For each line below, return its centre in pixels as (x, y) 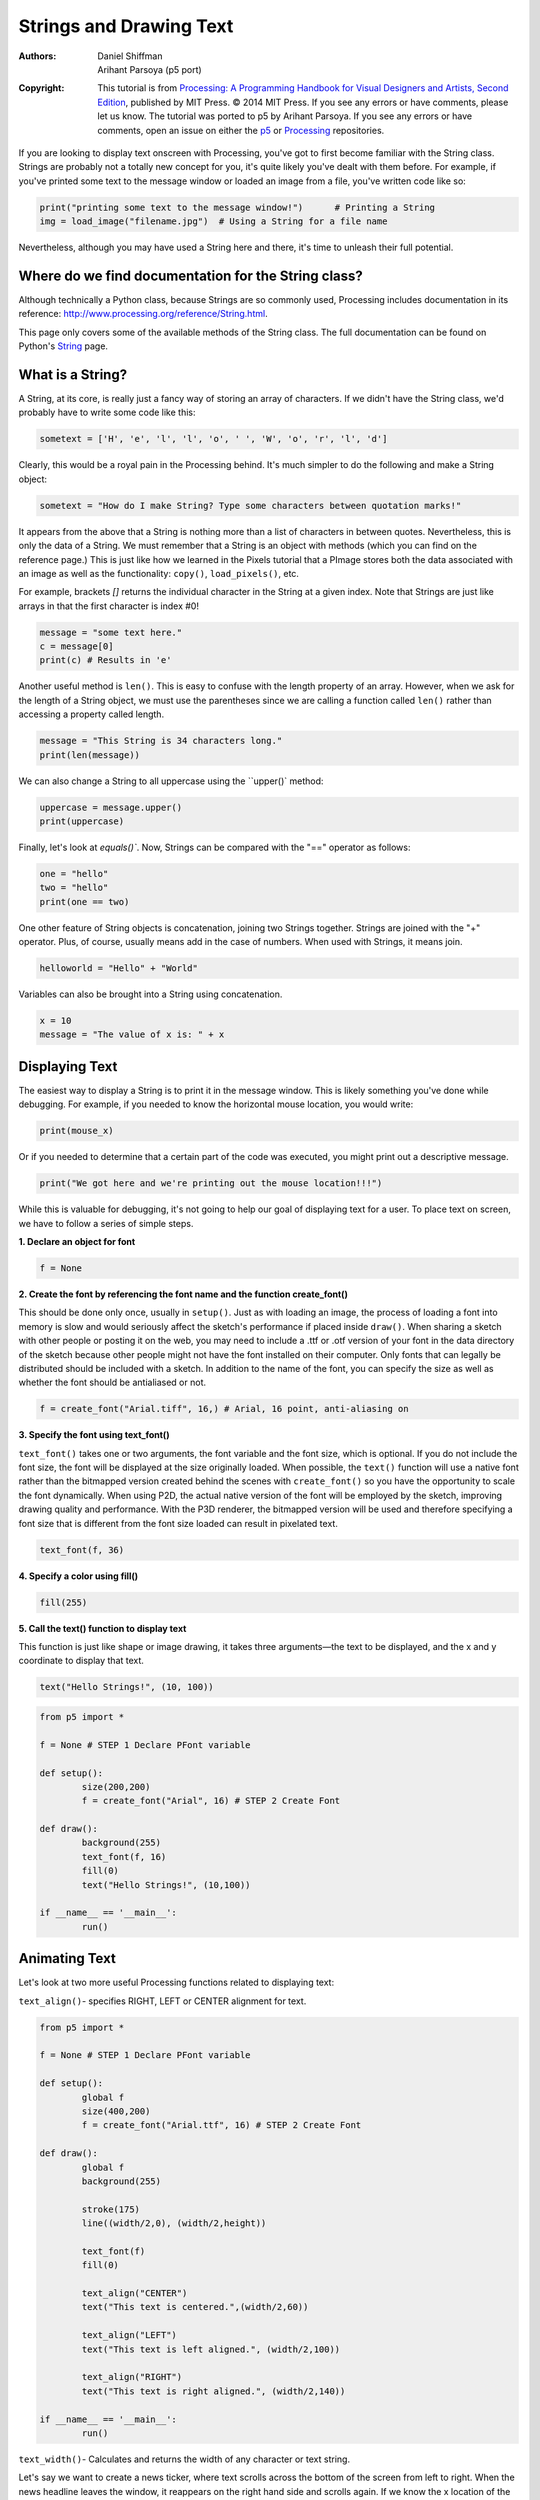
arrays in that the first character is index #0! (109, 606)
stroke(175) (110, 2209)
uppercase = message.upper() (111, 807)
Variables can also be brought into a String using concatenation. (150, 994)
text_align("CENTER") (134, 2293)
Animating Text (67, 1958)
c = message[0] (76, 646)
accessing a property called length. (91, 714)
